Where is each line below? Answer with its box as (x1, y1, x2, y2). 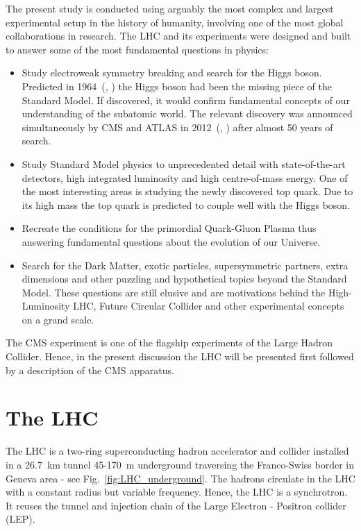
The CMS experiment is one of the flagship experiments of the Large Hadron (6, 335, 333, 350)
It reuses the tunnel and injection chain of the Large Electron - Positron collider (6, 498, 346, 512)
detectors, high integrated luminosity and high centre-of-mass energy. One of (22, 170, 348, 185)
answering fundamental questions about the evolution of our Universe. (22, 234, 321, 248)
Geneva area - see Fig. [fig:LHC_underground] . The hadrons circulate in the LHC (6, 471, 355, 485)
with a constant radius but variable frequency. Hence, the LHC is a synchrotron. (6, 484, 348, 499)
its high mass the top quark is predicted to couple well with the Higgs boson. (22, 197, 351, 212)
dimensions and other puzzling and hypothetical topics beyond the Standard (22, 271, 347, 286)
